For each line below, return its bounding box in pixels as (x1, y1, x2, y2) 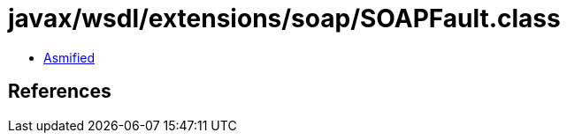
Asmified (43, 49, 96, 65)
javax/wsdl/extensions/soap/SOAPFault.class (8, 4, 561, 33)
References (8, 80, 111, 103)
